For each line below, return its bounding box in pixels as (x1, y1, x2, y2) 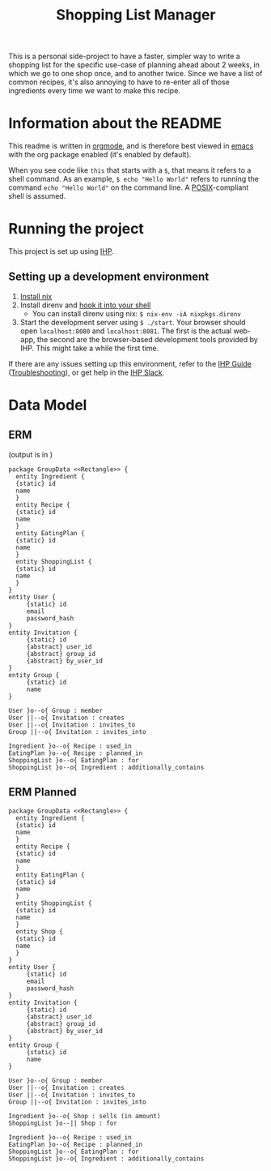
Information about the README (8, 114, 222, 133)
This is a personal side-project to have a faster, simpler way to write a (8, 51, 240, 62)
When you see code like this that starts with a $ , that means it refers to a (8, 165, 252, 175)
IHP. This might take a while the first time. (19, 343, 159, 353)
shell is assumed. (8, 191, 66, 201)
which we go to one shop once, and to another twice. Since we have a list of (8, 69, 263, 79)
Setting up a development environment (8, 270, 210, 284)
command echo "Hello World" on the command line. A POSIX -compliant (8, 182, 249, 192)
